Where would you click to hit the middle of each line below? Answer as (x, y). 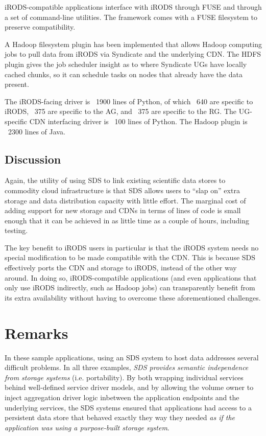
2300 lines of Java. (37, 131)
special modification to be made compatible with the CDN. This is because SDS (130, 257)
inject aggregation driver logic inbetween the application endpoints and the (122, 397)
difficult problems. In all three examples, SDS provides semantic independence (127, 367)
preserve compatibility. (40, 27)
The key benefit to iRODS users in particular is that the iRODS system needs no (132, 247)
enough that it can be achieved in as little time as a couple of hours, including (127, 220)
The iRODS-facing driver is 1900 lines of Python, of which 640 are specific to (129, 101)
